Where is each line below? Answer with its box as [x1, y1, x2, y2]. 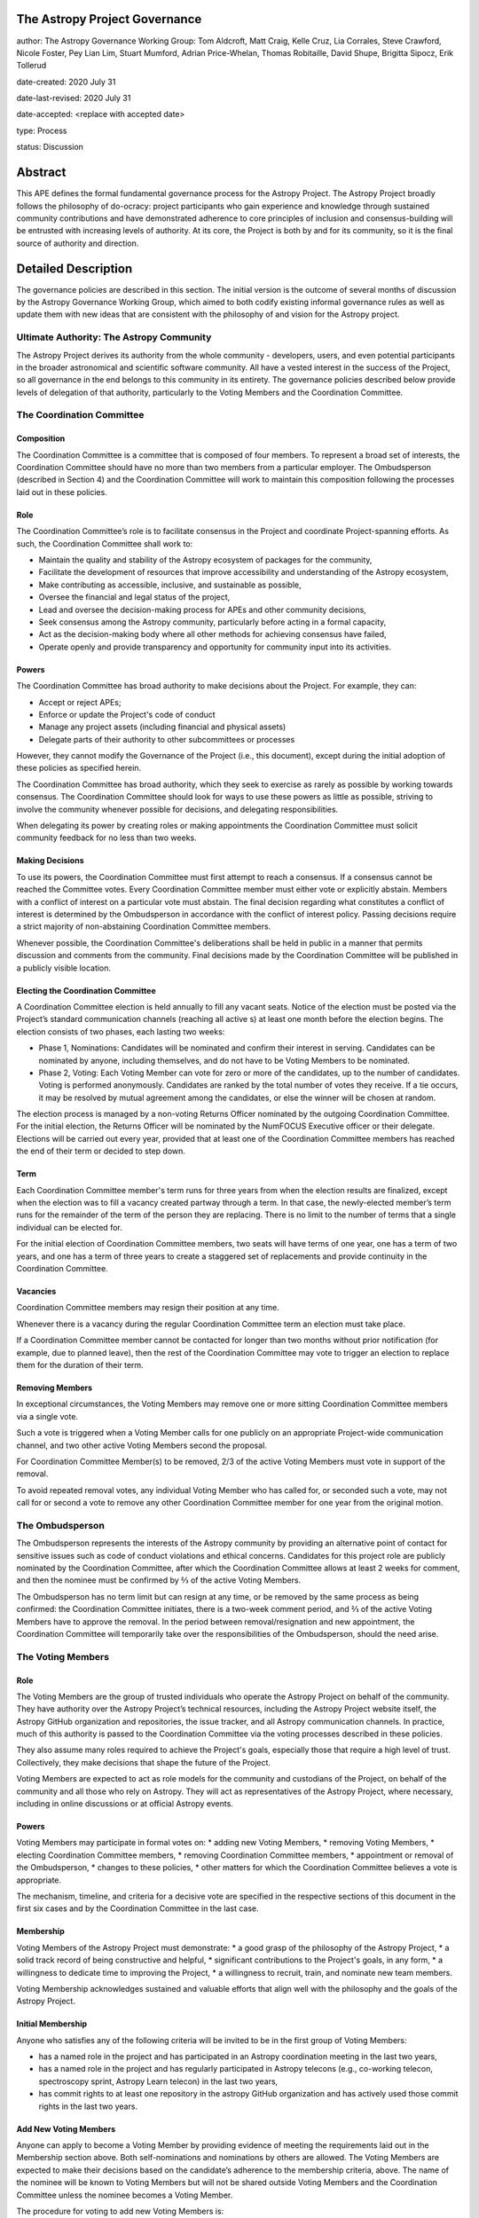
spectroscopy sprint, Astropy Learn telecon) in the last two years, [38, 2076, 279, 2087]
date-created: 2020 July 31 [16, 76, 116, 87]
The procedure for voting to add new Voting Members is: [16, 2206, 224, 2216]
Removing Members [16, 1382, 93, 1393]
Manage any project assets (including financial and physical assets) [38, 721, 287, 732]
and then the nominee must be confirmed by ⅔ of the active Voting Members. [16, 1575, 302, 1585]
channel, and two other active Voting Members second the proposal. [16, 1440, 268, 1451]
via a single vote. [16, 1411, 79, 1421]
